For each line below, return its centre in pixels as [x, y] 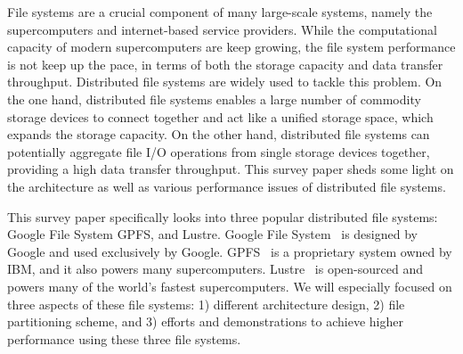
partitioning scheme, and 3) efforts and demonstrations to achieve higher [205, 321]
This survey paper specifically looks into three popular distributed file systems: [223, 216]
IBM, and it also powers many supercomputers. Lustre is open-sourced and [215, 269]
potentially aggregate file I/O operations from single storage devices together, [219, 151]
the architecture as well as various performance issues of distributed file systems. [227, 186]
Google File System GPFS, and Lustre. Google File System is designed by [212, 234]
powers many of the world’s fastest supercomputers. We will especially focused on [230, 286]
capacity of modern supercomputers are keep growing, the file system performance [231, 47]
